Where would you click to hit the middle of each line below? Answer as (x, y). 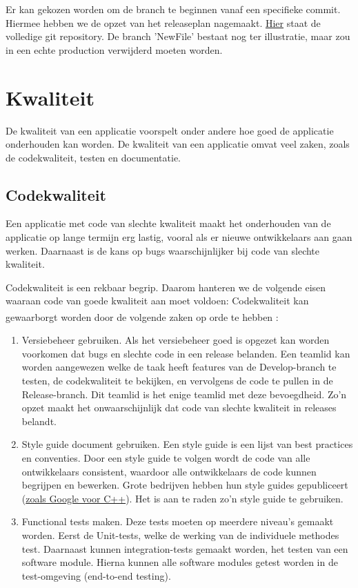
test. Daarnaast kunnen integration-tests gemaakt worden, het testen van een (185, 548)
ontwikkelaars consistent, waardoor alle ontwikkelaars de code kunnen (169, 471)
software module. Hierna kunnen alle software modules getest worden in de (180, 562)
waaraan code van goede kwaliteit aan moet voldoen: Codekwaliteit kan (157, 301)
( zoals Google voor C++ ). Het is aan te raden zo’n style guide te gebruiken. (182, 498)
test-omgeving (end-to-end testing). (96, 575)
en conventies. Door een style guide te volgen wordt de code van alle (166, 458)
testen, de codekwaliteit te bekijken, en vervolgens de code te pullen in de (177, 381)
